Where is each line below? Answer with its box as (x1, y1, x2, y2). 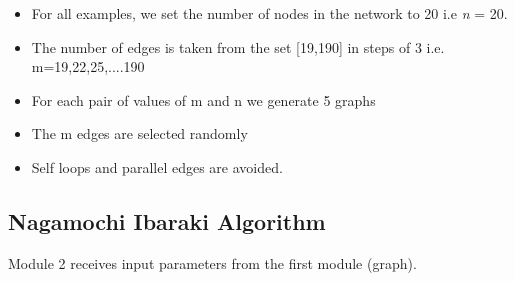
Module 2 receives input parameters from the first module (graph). (8, 252, 417, 273)
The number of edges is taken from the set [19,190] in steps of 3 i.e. (31, 36, 445, 57)
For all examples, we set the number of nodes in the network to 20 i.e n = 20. (31, 3, 508, 23)
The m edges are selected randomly (31, 123, 248, 144)
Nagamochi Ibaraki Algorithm (8, 205, 326, 236)
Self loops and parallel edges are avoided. (31, 156, 283, 177)
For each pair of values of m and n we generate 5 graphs (31, 89, 376, 110)
